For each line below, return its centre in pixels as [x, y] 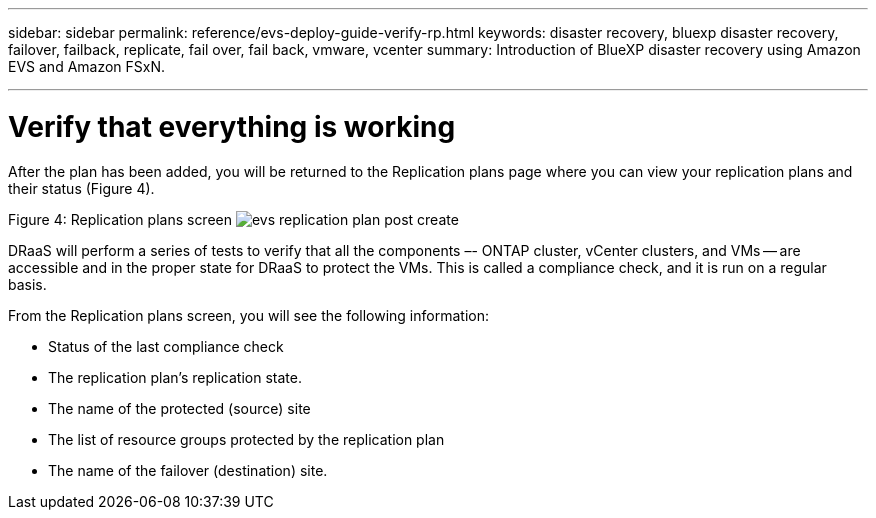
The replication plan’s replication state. [175, 377]
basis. [27, 284]
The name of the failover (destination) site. [188, 470]
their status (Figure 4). [81, 188]
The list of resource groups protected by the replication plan [246, 439]
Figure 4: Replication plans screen [120, 219]
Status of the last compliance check [166, 346]
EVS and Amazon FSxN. [87, 66]
